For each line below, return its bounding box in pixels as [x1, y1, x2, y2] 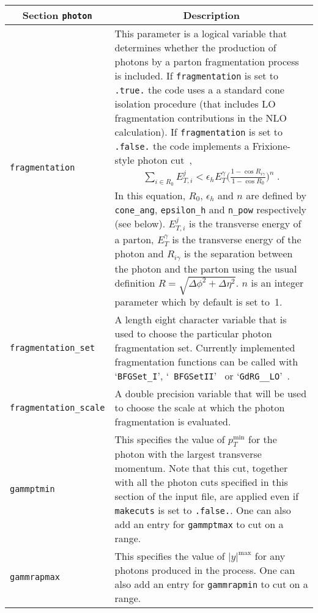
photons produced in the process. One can [114, 563, 295, 578]
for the [248, 432, 277, 447]
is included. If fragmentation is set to [114, 68, 279, 83]
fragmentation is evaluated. [114, 414, 231, 429]
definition [114, 275, 155, 290]
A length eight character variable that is [114, 312, 287, 327]
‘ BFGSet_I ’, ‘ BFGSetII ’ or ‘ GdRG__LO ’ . [114, 369, 290, 383]
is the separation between [183, 246, 293, 260]
